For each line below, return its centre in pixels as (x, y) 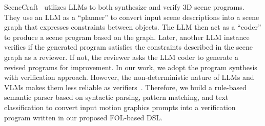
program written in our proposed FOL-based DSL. (84, 117)
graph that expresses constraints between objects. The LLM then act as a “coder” (133, 27)
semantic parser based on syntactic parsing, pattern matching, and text (116, 97)
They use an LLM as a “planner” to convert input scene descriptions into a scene (132, 17)
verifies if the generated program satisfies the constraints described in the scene (128, 47)
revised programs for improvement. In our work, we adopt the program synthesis (131, 67)
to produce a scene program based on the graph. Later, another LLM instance (127, 37)
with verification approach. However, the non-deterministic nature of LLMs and (129, 77)
